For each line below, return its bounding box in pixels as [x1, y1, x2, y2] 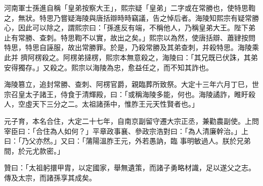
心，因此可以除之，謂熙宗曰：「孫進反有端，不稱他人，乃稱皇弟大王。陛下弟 [4, 22, 255, 33]
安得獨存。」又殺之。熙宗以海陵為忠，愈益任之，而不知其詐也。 [4, 62, 213, 72]
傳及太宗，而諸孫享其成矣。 [4, 172, 96, 182]
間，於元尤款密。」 [4, 145, 64, 156]
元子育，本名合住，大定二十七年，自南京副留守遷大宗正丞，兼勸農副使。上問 [4, 115, 259, 126]
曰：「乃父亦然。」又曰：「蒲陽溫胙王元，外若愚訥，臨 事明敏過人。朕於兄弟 [4, 135, 251, 146]
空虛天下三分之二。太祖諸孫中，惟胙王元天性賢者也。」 [18, 99, 199, 109]
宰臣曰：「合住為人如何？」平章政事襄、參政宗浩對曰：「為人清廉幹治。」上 [4, 125, 248, 136]
